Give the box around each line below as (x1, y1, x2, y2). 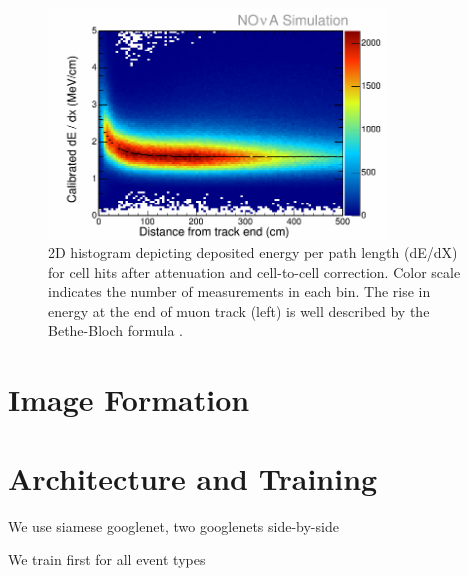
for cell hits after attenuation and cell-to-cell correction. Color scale (48, 261, 461, 282)
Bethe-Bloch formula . (48, 320, 183, 341)
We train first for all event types (8, 549, 206, 570)
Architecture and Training (8, 457, 378, 498)
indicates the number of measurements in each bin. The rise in (48, 281, 431, 302)
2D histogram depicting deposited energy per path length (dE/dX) (48, 242, 458, 263)
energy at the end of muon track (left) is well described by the (48, 300, 430, 321)
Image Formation (8, 379, 250, 420)
